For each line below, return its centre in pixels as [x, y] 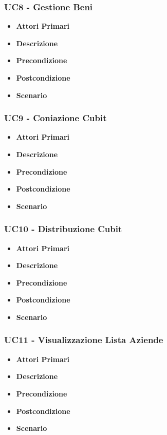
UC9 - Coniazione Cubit [55, 118]
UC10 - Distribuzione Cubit [63, 229]
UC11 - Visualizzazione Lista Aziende [84, 340]
